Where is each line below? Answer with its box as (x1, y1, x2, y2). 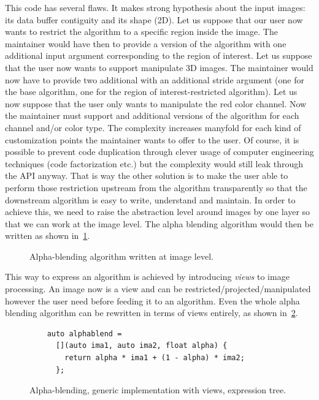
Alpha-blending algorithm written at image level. (29, 249, 213, 262)
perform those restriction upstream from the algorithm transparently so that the (5, 181, 307, 194)
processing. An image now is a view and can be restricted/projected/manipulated (5, 282, 311, 295)
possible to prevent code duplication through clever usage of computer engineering (5, 145, 314, 158)
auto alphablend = (47, 329, 122, 338)
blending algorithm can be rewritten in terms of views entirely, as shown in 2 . (5, 306, 298, 319)
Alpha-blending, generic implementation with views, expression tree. (29, 383, 286, 396)
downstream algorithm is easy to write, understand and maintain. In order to (5, 193, 296, 206)
